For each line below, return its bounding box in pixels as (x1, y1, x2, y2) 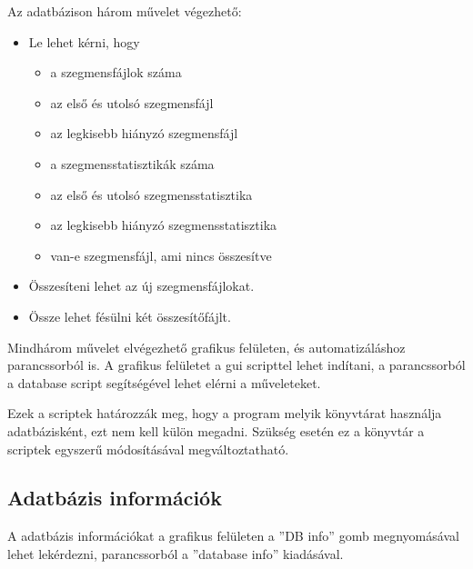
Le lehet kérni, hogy (28, 32, 140, 51)
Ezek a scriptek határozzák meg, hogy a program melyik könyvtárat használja (7, 404, 442, 423)
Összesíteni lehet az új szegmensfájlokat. (28, 276, 255, 295)
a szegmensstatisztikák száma (50, 154, 215, 173)
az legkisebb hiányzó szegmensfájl (50, 124, 238, 143)
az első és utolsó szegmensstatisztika (50, 185, 253, 204)
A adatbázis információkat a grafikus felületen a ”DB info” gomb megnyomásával (7, 526, 459, 545)
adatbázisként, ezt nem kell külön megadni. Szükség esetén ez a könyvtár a (7, 421, 425, 440)
